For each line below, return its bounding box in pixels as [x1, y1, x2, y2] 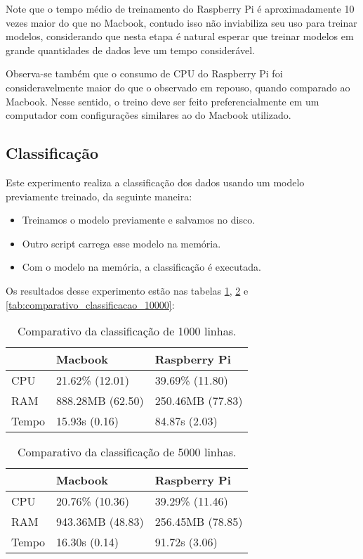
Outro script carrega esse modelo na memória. [22, 236, 221, 250]
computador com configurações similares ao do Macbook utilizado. [6, 108, 291, 122]
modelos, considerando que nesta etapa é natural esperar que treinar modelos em [6, 29, 354, 44]
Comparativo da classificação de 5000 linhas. [17, 444, 237, 461]
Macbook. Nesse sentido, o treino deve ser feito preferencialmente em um [6, 94, 319, 108]
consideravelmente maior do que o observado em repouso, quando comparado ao [6, 79, 350, 94]
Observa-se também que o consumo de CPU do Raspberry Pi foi [6, 66, 283, 81]
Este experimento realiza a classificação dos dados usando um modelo [6, 174, 305, 189]
